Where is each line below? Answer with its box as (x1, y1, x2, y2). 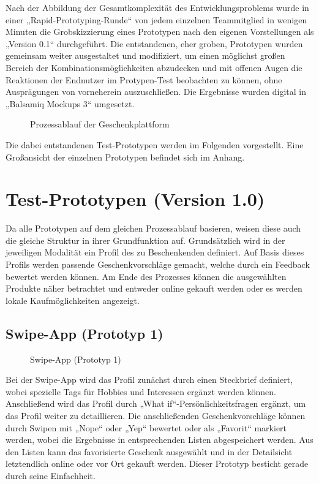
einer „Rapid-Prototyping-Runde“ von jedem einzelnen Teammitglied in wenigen (6, 13, 307, 26)
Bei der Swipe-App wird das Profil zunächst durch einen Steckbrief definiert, (6, 373, 293, 386)
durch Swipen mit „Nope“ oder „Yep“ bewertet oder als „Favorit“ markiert (6, 421, 287, 434)
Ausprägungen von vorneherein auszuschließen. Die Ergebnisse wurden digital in (6, 85, 307, 98)
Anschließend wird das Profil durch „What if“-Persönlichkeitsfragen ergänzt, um (6, 397, 306, 410)
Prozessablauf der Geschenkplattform (30, 118, 170, 130)
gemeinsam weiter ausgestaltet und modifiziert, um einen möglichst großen (6, 49, 285, 62)
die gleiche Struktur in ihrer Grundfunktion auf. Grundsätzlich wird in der (6, 233, 285, 246)
